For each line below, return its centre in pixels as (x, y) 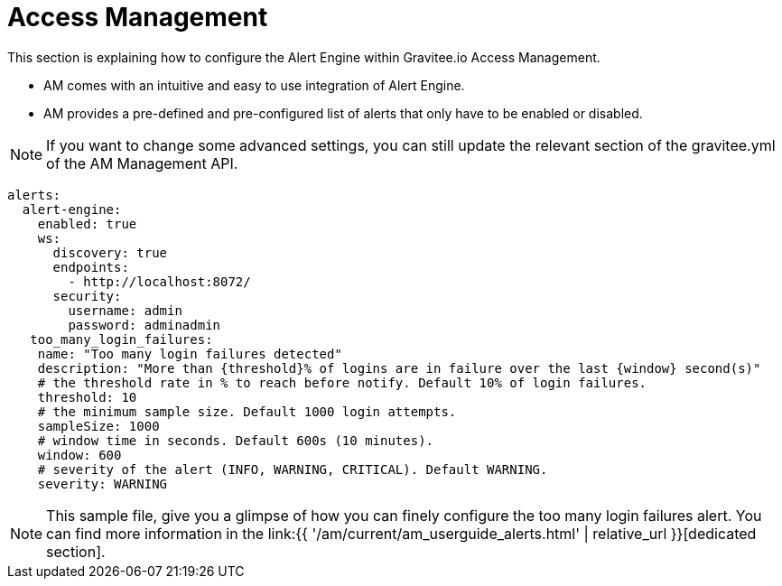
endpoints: (91, 267)
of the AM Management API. (142, 163)
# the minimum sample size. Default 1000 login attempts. (247, 411)
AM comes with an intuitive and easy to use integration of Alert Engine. (254, 85)
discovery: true (110, 252)
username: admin (125, 310)
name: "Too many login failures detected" (190, 353)
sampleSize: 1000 (98, 426)
